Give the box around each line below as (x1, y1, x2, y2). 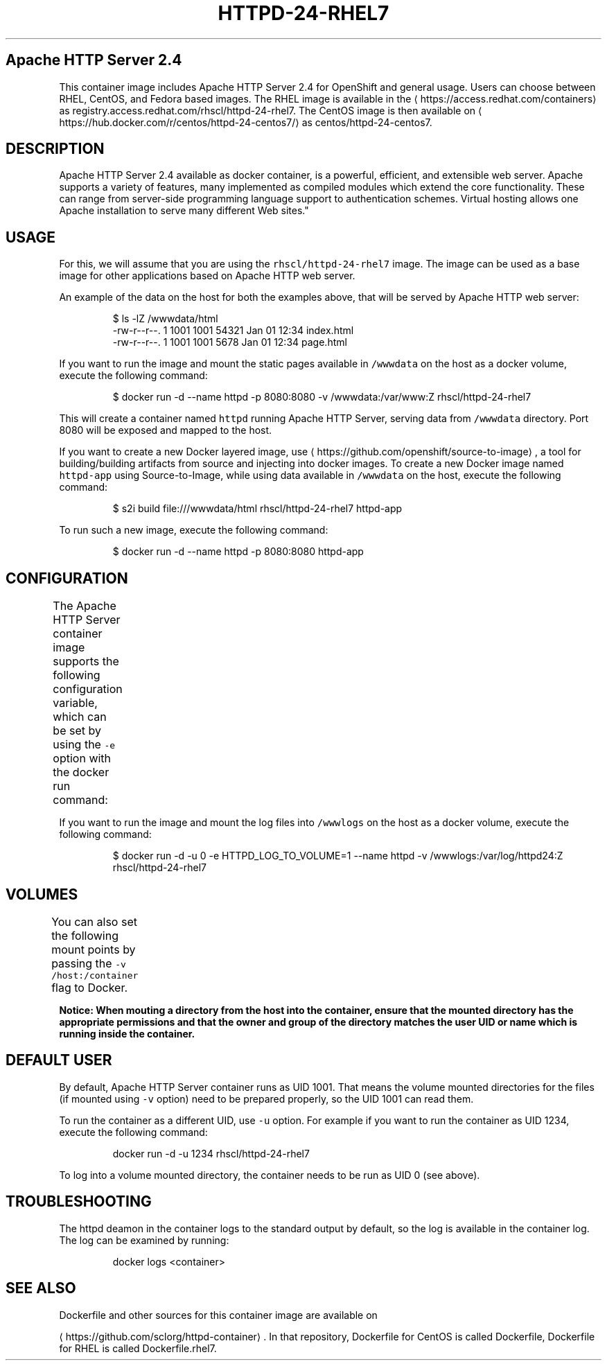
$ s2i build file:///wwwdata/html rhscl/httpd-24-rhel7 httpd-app (112, 502, 403, 515)
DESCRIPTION (6, 140, 105, 158)
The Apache (53, 599, 116, 613)
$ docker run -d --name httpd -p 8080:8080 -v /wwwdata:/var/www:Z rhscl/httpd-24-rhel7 (112, 391, 531, 403)
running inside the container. (59, 1027, 195, 1040)
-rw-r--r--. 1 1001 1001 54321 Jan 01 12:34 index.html (112, 324, 354, 337)
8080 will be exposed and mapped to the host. (59, 424, 272, 437)
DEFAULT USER (6, 1051, 112, 1069)
